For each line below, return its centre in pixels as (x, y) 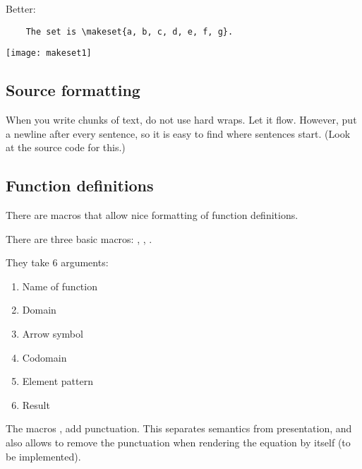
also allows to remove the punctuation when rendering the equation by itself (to (178, 443)
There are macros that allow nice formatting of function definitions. (152, 215)
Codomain (44, 357)
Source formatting (73, 90)
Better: (21, 8)
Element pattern (58, 381)
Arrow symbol (53, 334)
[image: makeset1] (49, 53)
